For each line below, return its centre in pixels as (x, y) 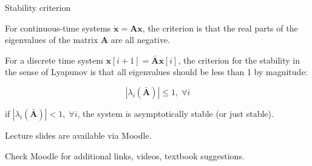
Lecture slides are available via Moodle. (78, 135)
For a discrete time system (54, 60)
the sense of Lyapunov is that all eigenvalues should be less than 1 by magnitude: (156, 72)
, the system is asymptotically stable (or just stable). (175, 113)
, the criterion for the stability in (239, 60)
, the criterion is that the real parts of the (220, 28)
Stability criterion (38, 7)
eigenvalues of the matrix (52, 40)
